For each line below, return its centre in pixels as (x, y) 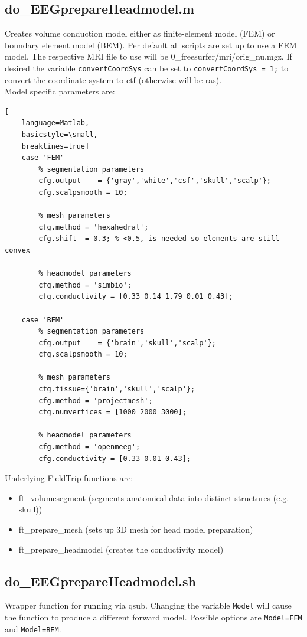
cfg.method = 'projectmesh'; (96, 401)
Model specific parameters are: (60, 91)
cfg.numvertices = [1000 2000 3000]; (112, 412)
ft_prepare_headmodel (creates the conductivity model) (121, 549)
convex (17, 250)
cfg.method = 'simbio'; (85, 285)
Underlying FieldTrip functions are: (69, 478)
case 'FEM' (43, 158)
